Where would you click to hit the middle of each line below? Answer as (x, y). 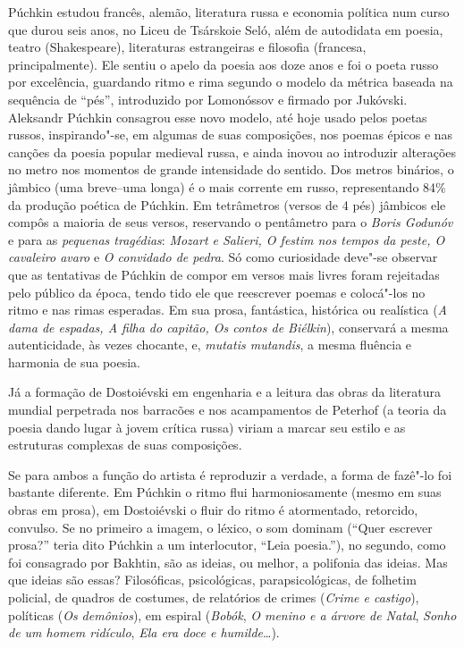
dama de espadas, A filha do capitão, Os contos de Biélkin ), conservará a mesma (228, 327)
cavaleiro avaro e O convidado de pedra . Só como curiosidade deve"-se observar (223, 257)
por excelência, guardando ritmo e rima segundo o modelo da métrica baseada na (231, 82)
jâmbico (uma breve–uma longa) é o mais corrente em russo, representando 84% (227, 186)
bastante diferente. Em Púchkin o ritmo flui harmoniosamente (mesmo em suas (225, 492)
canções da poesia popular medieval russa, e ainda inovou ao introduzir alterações (232, 151)
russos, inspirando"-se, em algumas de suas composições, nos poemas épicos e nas (231, 135)
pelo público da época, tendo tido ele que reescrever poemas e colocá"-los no (217, 292)
